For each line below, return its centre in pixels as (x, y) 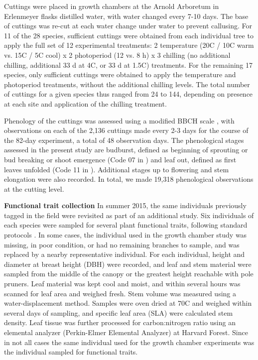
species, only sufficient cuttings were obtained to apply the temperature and (120, 74)
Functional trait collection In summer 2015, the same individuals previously (125, 205)
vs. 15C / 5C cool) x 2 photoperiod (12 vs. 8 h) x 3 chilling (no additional (117, 55)
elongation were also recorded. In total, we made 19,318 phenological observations (129, 179)
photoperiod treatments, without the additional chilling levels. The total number (127, 84)
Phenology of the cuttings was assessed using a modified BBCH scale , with (119, 120)
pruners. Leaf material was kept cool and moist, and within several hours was (122, 284)
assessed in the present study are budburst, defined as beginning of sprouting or (126, 150)
